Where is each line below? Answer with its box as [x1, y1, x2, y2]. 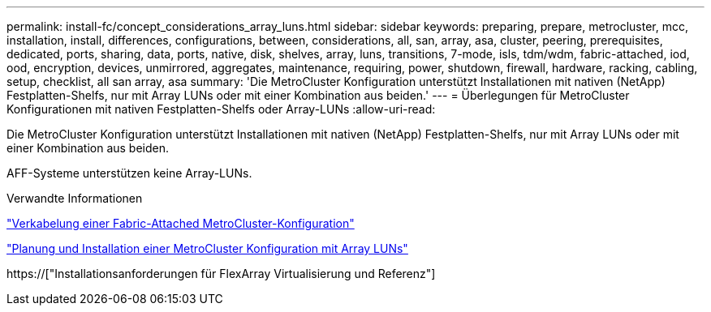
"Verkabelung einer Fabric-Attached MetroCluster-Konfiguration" [6, 216, 355, 230]
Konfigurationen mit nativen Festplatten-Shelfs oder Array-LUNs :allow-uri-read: [6, 102, 436, 116]
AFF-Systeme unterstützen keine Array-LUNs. [6, 166, 252, 180]
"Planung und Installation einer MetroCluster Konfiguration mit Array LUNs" [6, 241, 408, 255]
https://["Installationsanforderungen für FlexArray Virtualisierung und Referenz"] [6, 267, 436, 280]
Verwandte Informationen [6, 191, 143, 205]
